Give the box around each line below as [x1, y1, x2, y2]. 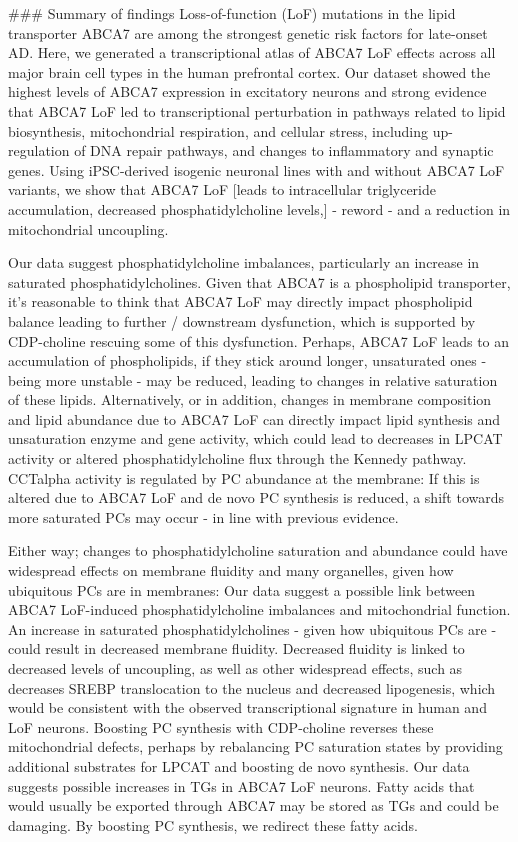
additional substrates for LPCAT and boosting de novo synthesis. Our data [8, 755, 470, 776]
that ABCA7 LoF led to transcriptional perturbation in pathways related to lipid [8, 100, 506, 121]
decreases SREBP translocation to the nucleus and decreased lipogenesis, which [8, 677, 496, 698]
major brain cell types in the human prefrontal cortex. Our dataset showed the [8, 61, 491, 82]
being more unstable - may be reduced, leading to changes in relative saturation [8, 369, 498, 390]
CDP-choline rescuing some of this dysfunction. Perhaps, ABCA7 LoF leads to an [8, 330, 510, 351]
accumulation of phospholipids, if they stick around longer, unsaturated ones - [8, 350, 487, 371]
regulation [8, 140, 70, 161]
